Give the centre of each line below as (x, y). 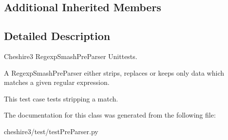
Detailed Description (57, 36)
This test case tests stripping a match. (61, 98)
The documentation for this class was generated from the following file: (110, 115)
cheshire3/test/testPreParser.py (51, 131)
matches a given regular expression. (57, 82)
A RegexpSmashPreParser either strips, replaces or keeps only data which (114, 72)
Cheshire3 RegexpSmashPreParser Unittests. (71, 56)
